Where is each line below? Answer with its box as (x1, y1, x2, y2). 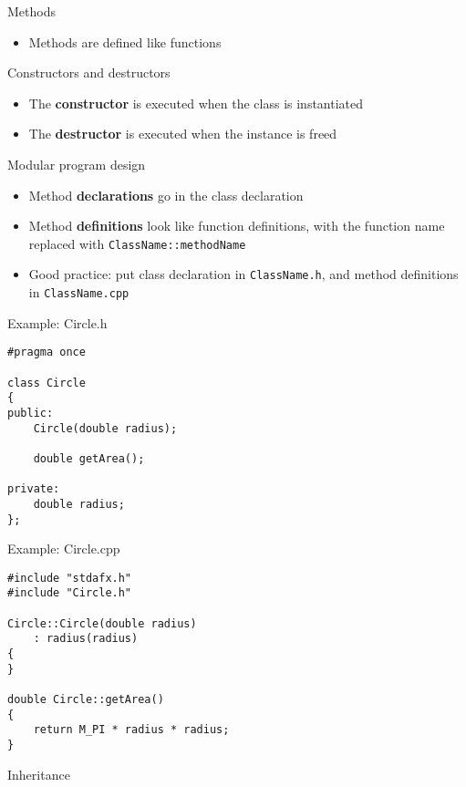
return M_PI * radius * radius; (33, 723, 230, 737)
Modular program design (7, 154, 146, 173)
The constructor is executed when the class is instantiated (28, 93, 364, 112)
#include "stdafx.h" (7, 571, 132, 585)
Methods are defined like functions (28, 32, 222, 51)
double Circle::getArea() (7, 693, 164, 707)
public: (7, 406, 54, 419)
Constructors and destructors (7, 63, 171, 82)
